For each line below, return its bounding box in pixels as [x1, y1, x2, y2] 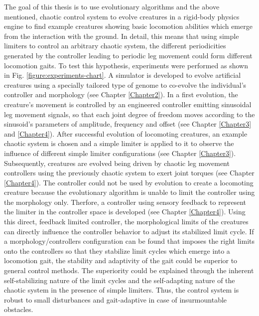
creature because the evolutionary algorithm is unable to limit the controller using [4, 187, 255, 197]
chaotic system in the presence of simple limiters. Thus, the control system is [4, 285, 239, 295]
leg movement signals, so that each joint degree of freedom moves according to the [4, 109, 255, 119]
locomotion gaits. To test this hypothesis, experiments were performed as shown [4, 60, 248, 70]
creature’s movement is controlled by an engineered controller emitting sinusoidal [4, 99, 252, 109]
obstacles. [4, 304, 33, 315]
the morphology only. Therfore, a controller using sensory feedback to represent [4, 196, 246, 207]
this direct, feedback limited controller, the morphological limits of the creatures [4, 216, 249, 227]
